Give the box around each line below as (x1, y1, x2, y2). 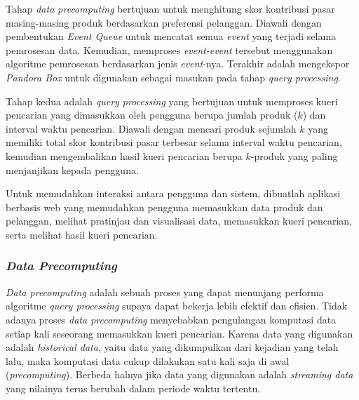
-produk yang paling (250, 148, 338, 163)
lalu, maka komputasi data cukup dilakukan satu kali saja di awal (6, 353, 290, 368)
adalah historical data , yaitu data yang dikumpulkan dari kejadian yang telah (6, 340, 339, 354)
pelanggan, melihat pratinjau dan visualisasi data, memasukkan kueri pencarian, (6, 213, 353, 228)
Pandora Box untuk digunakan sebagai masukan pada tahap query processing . (6, 69, 341, 84)
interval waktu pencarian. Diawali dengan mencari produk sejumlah (6, 121, 297, 135)
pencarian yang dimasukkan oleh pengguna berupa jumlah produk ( (6, 107, 298, 122)
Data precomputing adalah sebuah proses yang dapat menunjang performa (6, 284, 324, 299)
